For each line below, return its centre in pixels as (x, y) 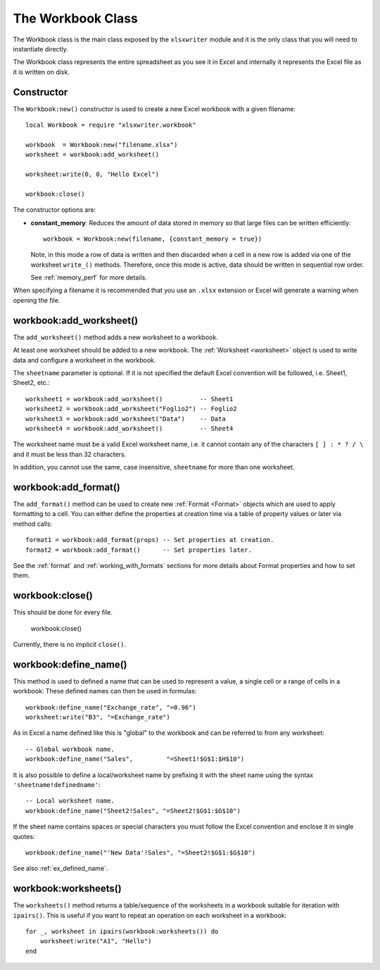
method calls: (33, 524)
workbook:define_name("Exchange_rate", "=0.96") (111, 707)
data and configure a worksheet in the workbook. (84, 360)
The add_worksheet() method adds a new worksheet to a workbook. (115, 337)
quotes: (24, 836)
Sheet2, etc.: (32, 383)
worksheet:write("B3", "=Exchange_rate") (98, 717)
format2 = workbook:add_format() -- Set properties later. (139, 550)
